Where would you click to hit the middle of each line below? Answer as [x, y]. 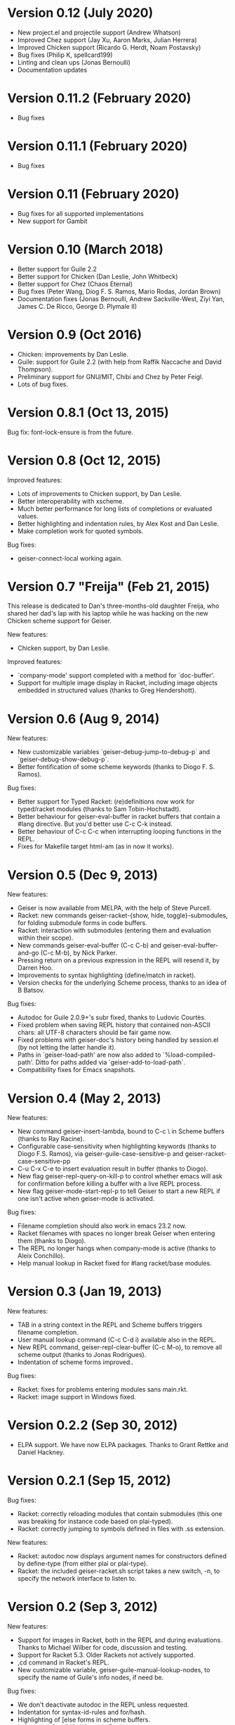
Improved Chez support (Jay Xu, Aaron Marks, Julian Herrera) [107, 39]
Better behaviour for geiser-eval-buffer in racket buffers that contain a [119, 817]
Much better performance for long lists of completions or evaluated [115, 509]
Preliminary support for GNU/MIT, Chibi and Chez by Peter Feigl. [110, 376]
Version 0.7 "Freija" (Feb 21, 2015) [109, 586]
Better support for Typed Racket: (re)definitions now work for [106, 802]
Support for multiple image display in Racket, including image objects [117, 683]
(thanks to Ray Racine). [51, 1139]
